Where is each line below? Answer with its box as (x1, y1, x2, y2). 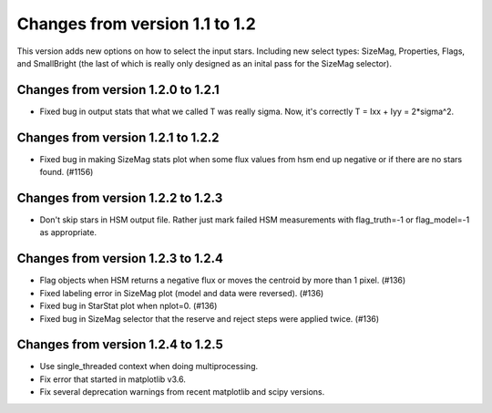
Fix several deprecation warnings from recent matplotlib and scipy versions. (39, 387, 325, 398)
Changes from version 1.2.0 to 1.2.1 (16, 82, 220, 98)
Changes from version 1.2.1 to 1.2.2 (16, 129, 220, 145)
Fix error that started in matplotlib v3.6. (39, 374, 186, 385)
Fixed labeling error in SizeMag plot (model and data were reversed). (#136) (39, 287, 324, 298)
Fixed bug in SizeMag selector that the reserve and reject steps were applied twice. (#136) (39, 313, 380, 324)
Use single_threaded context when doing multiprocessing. (39, 361, 259, 372)
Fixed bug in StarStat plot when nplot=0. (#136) (39, 301, 218, 312)
